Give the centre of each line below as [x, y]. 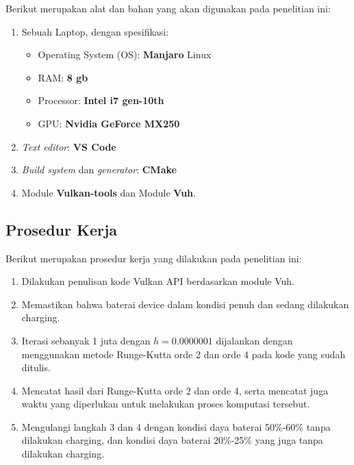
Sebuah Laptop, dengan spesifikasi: [95, 31]
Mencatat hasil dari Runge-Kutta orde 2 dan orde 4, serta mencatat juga [175, 390]
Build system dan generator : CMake [99, 169]
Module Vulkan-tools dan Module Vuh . [109, 192]
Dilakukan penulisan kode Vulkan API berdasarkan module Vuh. [158, 281]
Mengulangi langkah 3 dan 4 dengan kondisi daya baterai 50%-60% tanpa [176, 426]
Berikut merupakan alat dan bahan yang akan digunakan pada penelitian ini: [168, 8]
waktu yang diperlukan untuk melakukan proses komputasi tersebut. [166, 404]
